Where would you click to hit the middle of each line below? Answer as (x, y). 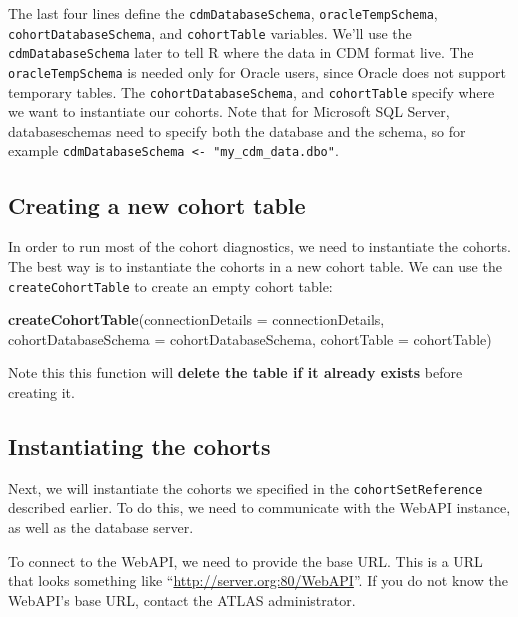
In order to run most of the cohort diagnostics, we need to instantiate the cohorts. (260, 246)
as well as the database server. (101, 527)
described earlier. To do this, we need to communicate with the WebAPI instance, (259, 507)
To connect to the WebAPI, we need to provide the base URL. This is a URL (245, 560)
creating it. (41, 391)
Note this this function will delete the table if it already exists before (235, 372)
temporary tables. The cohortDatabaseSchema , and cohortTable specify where (251, 91)
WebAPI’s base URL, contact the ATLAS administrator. (182, 599)
